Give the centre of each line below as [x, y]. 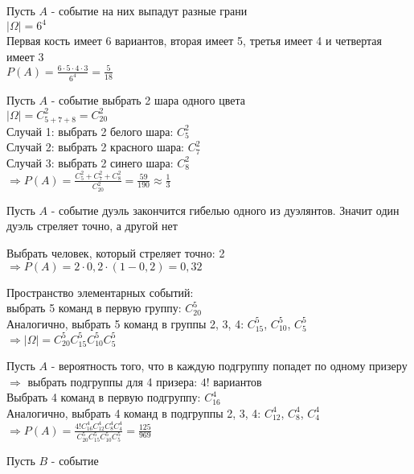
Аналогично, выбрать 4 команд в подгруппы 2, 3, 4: [134, 412]
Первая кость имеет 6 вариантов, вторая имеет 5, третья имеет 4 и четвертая [195, 41]
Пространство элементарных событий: [100, 292]
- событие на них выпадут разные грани [149, 10]
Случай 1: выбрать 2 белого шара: [90, 131]
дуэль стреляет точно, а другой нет [92, 226]
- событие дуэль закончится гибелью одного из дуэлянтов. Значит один [225, 210]
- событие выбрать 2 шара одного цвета [148, 99]
